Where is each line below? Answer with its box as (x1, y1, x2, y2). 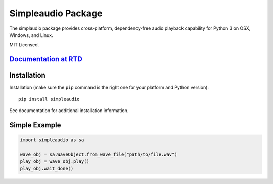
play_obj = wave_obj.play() (20, 159, 89, 164)
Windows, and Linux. (9, 32, 53, 38)
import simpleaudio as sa (20, 137, 84, 143)
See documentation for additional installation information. (9, 107, 129, 114)
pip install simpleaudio (18, 96, 80, 102)
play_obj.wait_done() (20, 165, 74, 171)
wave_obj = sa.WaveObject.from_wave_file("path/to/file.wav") (20, 151, 177, 157)
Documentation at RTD (9, 55, 83, 63)
